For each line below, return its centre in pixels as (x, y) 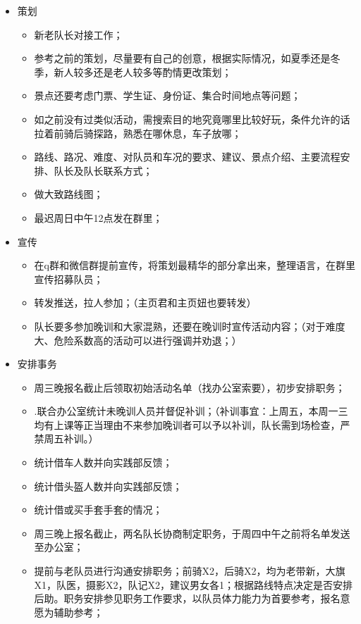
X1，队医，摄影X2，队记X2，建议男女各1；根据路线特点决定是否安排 (194, 584)
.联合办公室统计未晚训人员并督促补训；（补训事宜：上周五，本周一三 (191, 411)
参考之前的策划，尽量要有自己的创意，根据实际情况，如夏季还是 (182, 58)
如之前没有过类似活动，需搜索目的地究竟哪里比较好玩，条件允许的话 (192, 119)
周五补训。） (71, 438)
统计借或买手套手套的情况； (98, 510)
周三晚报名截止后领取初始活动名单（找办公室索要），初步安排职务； (190, 387)
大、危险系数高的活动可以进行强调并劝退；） (138, 340)
